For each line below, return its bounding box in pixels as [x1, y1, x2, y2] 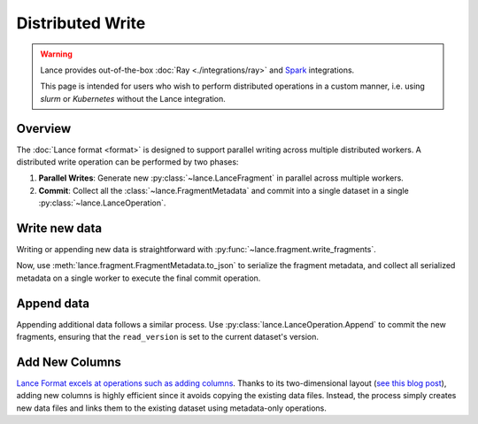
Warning [40, 49, 73, 59]
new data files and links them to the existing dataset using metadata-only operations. [16, 403, 328, 413]
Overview [16, 120, 72, 136]
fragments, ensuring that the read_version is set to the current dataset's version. [16, 332, 319, 343]
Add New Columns [16, 354, 121, 369]
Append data [16, 296, 90, 311]
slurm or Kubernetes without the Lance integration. [40, 93, 226, 104]
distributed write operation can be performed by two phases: [16, 157, 239, 167]
